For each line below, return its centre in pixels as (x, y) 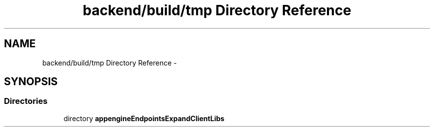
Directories (26, 101)
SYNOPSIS (31, 82)
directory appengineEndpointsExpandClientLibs (144, 118)
